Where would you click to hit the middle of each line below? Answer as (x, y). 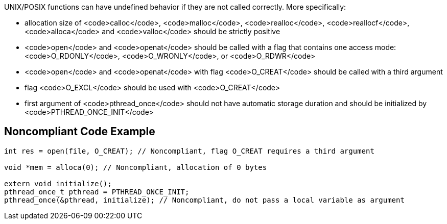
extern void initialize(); (58, 183)
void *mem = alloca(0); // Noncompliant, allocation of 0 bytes (136, 167)
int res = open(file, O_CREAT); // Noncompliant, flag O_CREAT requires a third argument (189, 151)
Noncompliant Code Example (80, 132)
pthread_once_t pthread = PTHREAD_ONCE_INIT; (97, 192)
